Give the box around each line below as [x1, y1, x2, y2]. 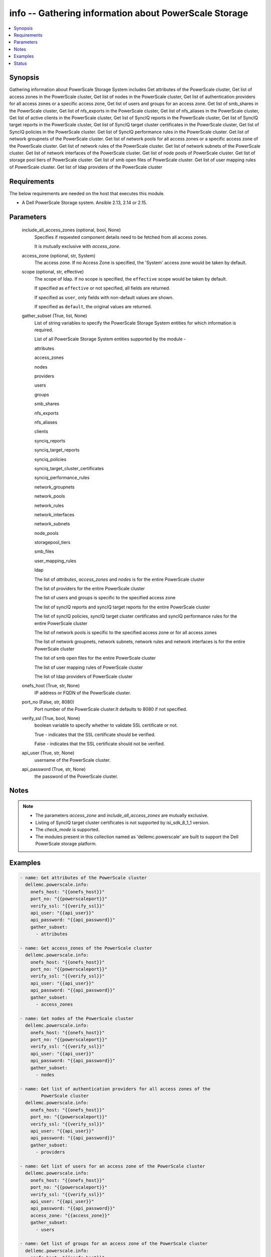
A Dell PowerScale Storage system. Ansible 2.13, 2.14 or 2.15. [22, 200, 148, 206]
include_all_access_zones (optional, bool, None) [22, 227, 121, 233]
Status [14, 60, 27, 66]
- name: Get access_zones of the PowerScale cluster [20, 945, 153, 951]
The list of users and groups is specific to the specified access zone [34, 595, 176, 601]
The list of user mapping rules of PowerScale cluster [34, 664, 143, 670]
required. [34, 327, 54, 333]
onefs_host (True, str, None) [22, 683, 80, 689]
